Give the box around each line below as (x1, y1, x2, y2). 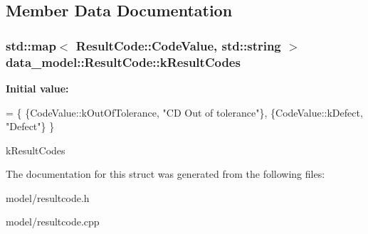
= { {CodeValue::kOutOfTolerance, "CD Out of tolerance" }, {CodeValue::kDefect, (6, 105, 363, 119)
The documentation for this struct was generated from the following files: (6, 166, 325, 181)
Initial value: (6, 80, 69, 95)
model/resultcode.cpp (6, 214, 100, 229)
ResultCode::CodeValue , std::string (75, 36, 281, 54)
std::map (6, 36, 56, 54)
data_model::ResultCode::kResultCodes (6, 53, 241, 70)
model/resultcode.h (6, 190, 90, 205)
